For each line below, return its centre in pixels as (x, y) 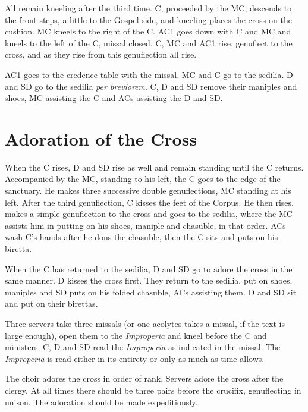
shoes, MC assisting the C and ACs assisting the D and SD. (114, 98)
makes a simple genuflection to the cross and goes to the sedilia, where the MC (149, 214)
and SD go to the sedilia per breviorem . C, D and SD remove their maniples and (151, 86)
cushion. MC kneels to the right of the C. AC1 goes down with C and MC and (148, 31)
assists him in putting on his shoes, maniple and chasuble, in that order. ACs (145, 225)
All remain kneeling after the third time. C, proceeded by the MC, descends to (148, 8)
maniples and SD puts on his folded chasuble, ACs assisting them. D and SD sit (151, 292)
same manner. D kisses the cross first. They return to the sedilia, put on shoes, (149, 280)
